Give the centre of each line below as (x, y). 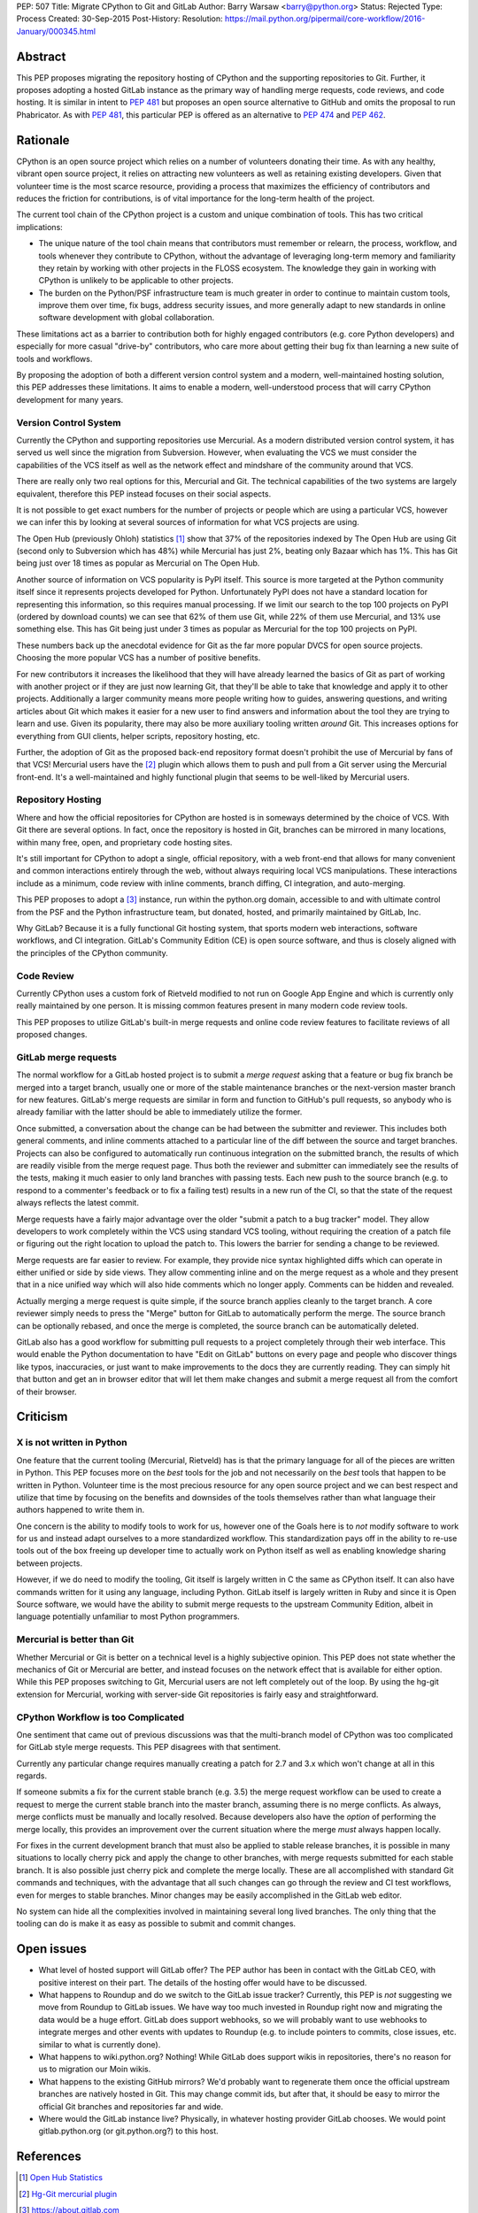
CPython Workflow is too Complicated (100, 1717)
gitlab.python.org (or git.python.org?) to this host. (128, 2131)
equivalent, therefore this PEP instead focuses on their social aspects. (144, 493)
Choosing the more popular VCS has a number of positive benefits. (139, 658)
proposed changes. (52, 1035)
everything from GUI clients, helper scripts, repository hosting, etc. (138, 736)
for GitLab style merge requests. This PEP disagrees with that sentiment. (149, 1747)
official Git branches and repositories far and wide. (131, 2106)
